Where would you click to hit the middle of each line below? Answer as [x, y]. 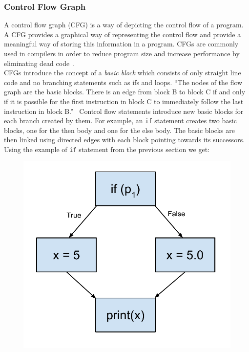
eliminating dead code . [40, 63]
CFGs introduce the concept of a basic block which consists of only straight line [123, 73]
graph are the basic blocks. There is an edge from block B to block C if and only [125, 92]
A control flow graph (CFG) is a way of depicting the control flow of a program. [124, 25]
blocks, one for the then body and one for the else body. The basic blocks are [119, 130]
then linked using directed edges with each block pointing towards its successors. [124, 140]
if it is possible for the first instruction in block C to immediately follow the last [124, 101]
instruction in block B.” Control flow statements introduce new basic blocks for [124, 111]
